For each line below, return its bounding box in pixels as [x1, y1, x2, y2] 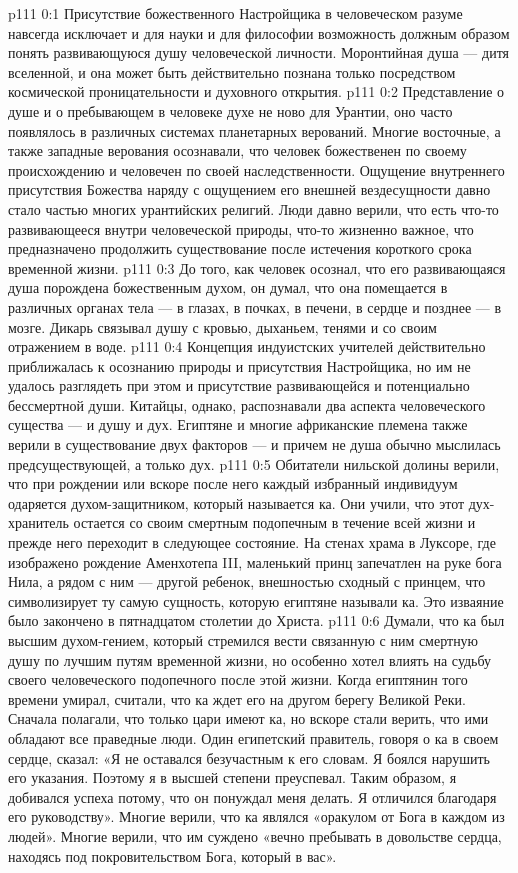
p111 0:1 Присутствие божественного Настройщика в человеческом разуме [8, 3, 463, 23]
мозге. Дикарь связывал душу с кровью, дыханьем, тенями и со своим [8, 316, 437, 337]
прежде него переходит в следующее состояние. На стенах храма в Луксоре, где [8, 532, 496, 553]
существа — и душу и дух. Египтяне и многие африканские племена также [8, 414, 468, 435]
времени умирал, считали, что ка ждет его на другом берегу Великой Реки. [8, 688, 466, 709]
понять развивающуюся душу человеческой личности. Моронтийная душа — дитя [8, 42, 510, 63]
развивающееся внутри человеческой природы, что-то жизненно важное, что [8, 218, 474, 239]
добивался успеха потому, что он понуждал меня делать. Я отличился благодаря [8, 786, 497, 807]
